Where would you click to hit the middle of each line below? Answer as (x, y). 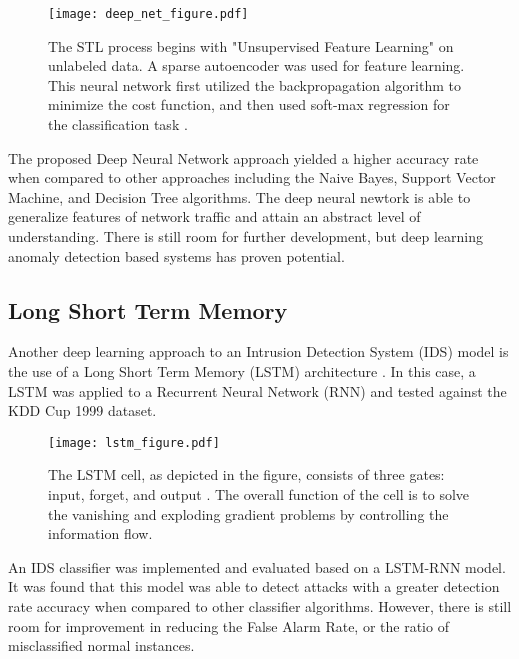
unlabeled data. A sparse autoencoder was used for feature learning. (256, 65)
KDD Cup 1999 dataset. (82, 410)
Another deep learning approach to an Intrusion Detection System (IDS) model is (258, 351)
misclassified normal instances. (101, 645)
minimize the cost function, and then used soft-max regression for (249, 104)
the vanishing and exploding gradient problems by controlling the (248, 513)
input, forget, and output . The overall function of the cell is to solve (259, 494)
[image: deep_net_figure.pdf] (148, 14)
